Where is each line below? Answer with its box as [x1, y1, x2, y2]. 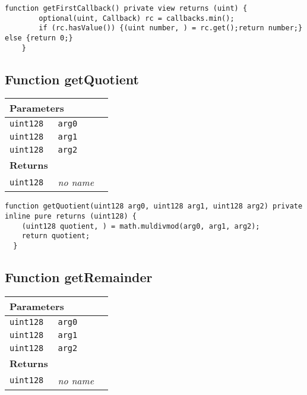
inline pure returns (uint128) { [5, 212, 137, 221]
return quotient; [21, 232, 90, 241]
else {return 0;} [5, 33, 73, 42]
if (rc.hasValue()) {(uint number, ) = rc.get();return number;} [39, 24, 303, 33]
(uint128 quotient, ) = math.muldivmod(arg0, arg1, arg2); [21, 222, 260, 230]
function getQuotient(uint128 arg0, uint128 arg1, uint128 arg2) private [5, 202, 303, 211]
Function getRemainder [5, 268, 153, 286]
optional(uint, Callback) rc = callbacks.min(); [39, 14, 235, 23]
